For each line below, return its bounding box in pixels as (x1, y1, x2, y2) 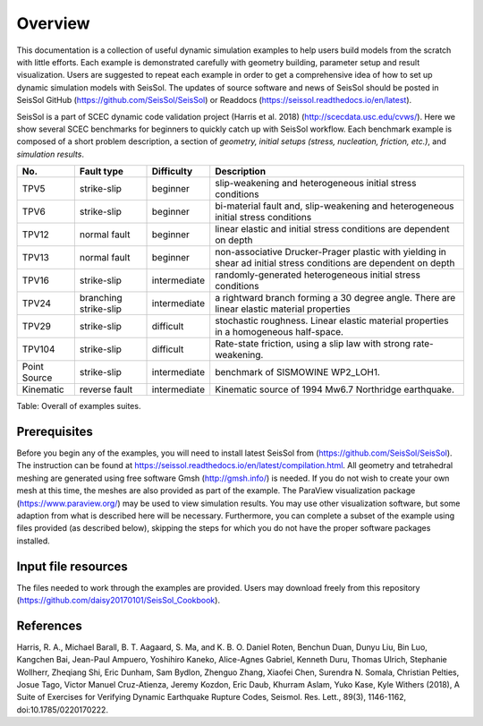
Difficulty (151, 166, 193, 178)
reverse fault (79, 383, 133, 396)
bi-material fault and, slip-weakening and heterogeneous (215, 200, 455, 212)
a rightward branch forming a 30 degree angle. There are (215, 292, 456, 304)
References (16, 618, 82, 633)
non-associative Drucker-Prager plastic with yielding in (215, 246, 447, 259)
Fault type (79, 166, 124, 178)
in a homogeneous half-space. (215, 326, 344, 338)
